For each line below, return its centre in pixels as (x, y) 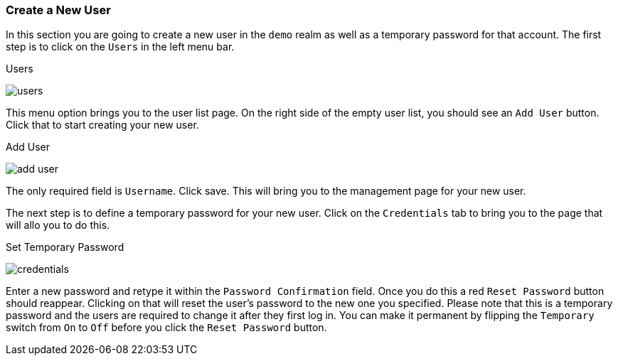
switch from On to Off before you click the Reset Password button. (166, 328)
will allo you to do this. (58, 225)
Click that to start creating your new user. (102, 125)
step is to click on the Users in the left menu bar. (120, 47)
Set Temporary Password (65, 247)
